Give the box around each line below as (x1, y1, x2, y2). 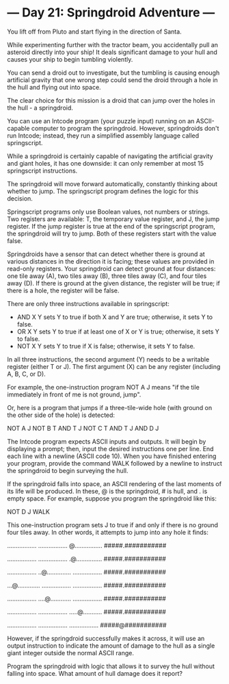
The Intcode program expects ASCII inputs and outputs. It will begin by (7, 437, 206, 446)
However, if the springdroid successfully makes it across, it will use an (7, 634, 205, 642)
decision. (7, 194, 33, 203)
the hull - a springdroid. (7, 103, 74, 112)
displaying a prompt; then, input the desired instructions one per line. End (7, 444, 214, 453)
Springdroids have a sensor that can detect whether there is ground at (7, 250, 205, 258)
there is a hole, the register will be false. (7, 286, 120, 294)
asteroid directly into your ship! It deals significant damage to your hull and (7, 48, 217, 56)
